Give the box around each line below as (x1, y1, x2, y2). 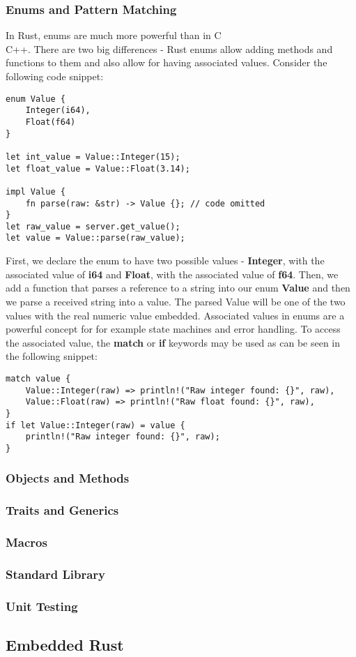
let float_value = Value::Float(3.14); (6, 163, 190, 174)
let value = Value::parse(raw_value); (6, 233, 185, 243)
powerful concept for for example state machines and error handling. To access (6, 322, 341, 336)
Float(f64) (25, 116, 76, 127)
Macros (6, 534, 47, 551)
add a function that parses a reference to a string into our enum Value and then (6, 280, 350, 295)
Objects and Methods (6, 469, 130, 487)
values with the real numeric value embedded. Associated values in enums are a (6, 308, 345, 322)
